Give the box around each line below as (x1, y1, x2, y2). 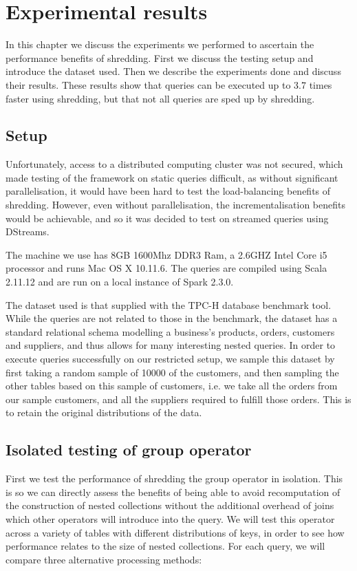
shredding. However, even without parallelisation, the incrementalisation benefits (6, 197, 345, 212)
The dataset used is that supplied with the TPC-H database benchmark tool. (6, 297, 332, 312)
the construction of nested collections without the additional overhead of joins (6, 498, 334, 513)
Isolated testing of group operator (6, 439, 252, 460)
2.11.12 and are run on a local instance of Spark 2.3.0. (6, 274, 234, 289)
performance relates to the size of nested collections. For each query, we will (6, 539, 325, 553)
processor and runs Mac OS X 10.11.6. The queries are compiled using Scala (6, 261, 327, 275)
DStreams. (6, 224, 50, 239)
